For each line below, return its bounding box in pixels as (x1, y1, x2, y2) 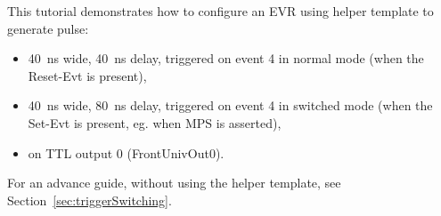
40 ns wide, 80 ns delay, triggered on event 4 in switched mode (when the (28, 96, 433, 115)
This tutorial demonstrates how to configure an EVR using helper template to (7, 2, 434, 20)
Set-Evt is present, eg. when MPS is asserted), (28, 113, 282, 132)
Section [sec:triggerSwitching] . (7, 190, 172, 209)
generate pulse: (7, 19, 89, 37)
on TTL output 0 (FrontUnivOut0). (28, 143, 225, 162)
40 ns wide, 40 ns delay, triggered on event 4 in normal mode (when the (28, 49, 424, 68)
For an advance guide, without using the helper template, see (7, 173, 341, 192)
